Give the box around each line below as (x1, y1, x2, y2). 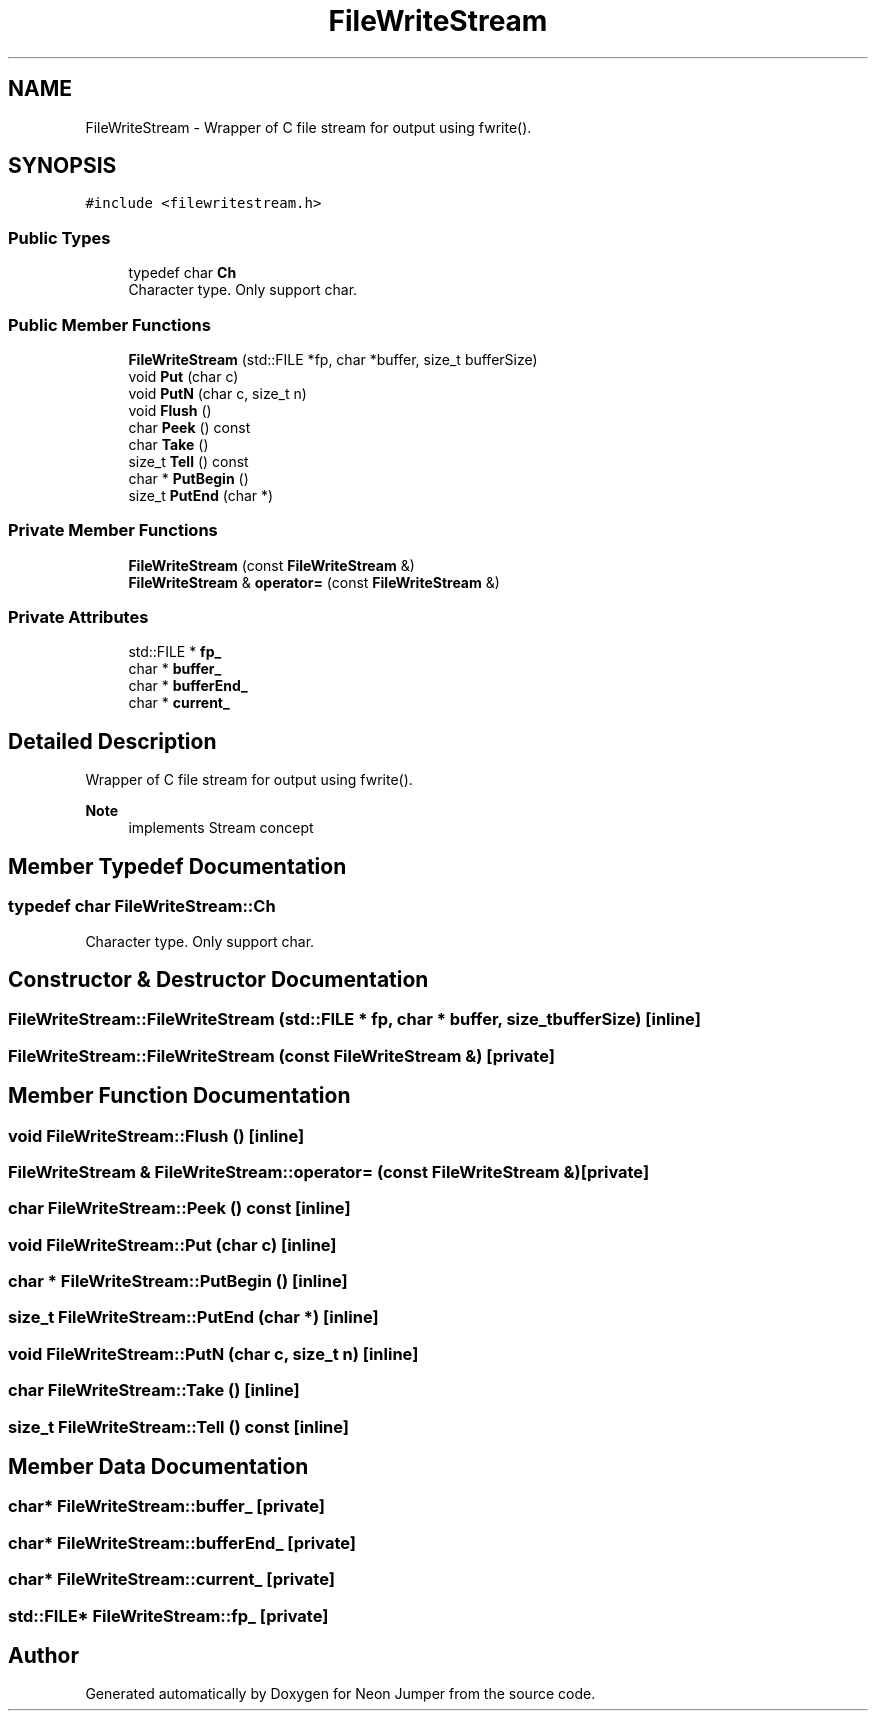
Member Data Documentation (8, 1453, 309, 1479)
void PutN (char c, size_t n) (128, 384, 307, 402)
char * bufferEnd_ (128, 677, 248, 695)
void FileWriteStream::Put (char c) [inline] (8, 1234, 337, 1255)
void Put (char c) (128, 367, 239, 385)
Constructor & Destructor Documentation (8, 966, 429, 992)
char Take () (128, 435, 209, 453)
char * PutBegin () (128, 469, 249, 487)
